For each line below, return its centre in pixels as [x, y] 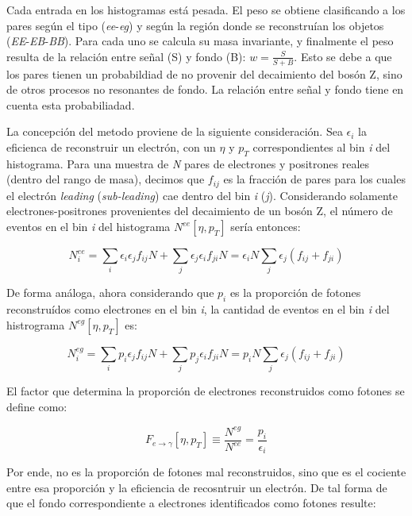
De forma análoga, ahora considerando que [110, 293]
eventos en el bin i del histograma [89, 227]
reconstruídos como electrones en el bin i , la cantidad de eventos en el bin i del [198, 309]
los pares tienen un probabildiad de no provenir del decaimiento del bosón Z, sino [204, 73]
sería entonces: [266, 227]
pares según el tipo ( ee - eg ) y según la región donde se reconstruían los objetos [195, 25]
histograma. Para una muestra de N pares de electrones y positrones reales [188, 163]
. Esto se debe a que [343, 56]
